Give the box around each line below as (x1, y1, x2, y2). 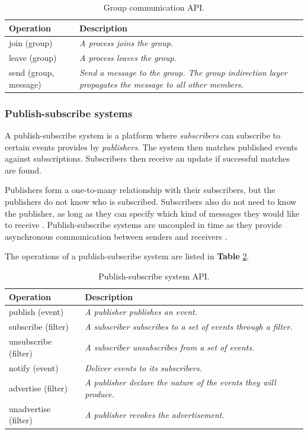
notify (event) (9, 361, 59, 374)
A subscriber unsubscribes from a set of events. (85, 340, 255, 353)
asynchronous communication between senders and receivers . (5, 230, 227, 242)
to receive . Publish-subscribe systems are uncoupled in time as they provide (5, 218, 282, 231)
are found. (5, 163, 41, 176)
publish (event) (9, 306, 64, 318)
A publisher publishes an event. (85, 306, 197, 318)
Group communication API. (103, 1, 205, 13)
